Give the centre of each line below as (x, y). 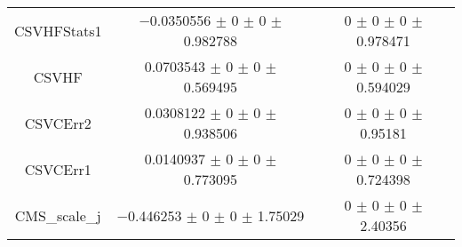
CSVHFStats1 (58, 30)
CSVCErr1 (58, 169)
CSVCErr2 (58, 123)
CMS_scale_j (58, 215)
